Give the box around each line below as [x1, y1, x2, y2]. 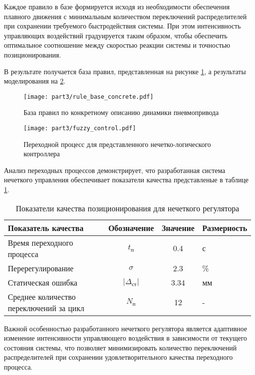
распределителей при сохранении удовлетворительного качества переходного [4, 352, 233, 362]
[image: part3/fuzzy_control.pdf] [24, 125, 136, 132]
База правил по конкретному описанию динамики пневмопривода [24, 107, 219, 117]
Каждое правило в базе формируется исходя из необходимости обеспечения [4, 1, 230, 11]
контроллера [24, 148, 60, 159]
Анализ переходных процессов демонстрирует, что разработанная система [4, 165, 226, 175]
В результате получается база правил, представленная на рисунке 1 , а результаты [4, 66, 246, 76]
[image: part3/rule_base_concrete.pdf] [24, 93, 153, 100]
